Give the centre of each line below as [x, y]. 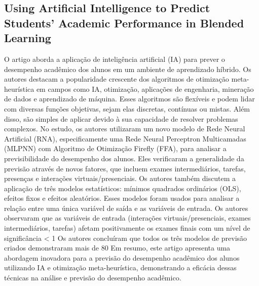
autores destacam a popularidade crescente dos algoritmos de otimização [117, 79]
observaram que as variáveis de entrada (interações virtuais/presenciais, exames [127, 218]
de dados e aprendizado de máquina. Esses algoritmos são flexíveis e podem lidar [129, 99]
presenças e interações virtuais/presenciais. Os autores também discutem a [120, 178]
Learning [28, 38]
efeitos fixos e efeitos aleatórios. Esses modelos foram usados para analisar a [122, 198]
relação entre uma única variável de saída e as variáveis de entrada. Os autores [126, 208]
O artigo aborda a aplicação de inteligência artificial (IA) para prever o [115, 59]
